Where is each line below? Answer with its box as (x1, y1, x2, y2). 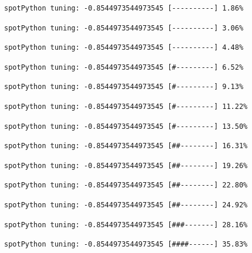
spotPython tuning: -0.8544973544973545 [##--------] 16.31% (4, 142, 248, 151)
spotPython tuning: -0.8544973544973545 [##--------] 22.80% (4, 181, 248, 190)
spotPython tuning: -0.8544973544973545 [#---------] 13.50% (4, 122, 248, 131)
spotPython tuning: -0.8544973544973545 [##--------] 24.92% (4, 200, 248, 209)
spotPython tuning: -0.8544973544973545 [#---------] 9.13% (4, 83, 244, 91)
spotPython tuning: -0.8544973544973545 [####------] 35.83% (4, 240, 248, 249)
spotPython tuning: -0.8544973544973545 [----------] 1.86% (4, 4, 244, 12)
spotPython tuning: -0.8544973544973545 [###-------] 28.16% (4, 220, 248, 229)
